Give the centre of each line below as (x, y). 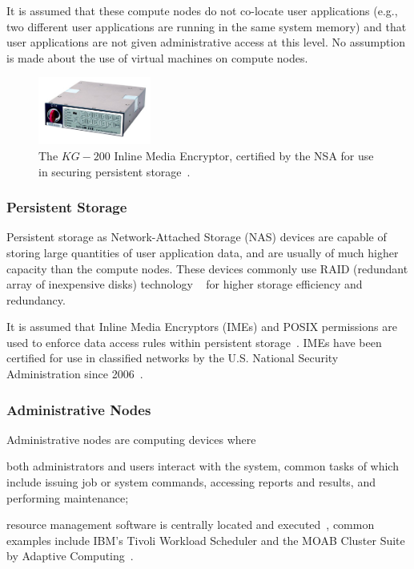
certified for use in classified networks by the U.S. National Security (173, 358)
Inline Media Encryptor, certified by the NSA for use (244, 155)
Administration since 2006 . (75, 374)
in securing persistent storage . (115, 171)
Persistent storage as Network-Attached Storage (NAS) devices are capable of (197, 237)
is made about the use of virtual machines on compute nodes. (157, 57)
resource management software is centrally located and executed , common (191, 525)
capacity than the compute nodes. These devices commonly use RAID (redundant (207, 268)
